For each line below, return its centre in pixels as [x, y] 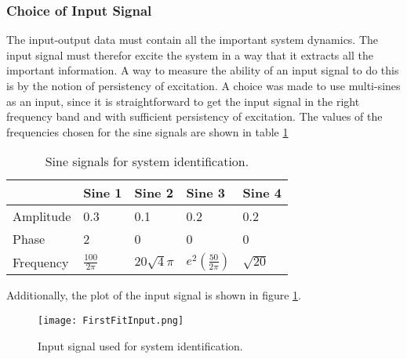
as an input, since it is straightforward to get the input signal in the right [183, 101]
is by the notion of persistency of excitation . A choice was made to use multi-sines [203, 85]
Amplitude [42, 216]
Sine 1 [103, 193]
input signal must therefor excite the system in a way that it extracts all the [190, 54]
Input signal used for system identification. [140, 345]
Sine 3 [205, 193]
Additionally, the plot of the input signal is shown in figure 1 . [154, 295]
